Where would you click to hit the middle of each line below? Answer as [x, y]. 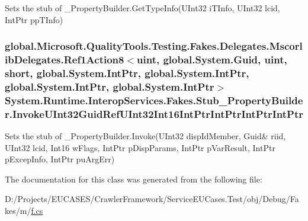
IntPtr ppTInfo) [34, 19]
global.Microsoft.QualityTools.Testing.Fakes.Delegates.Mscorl [154, 46]
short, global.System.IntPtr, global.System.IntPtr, [127, 73]
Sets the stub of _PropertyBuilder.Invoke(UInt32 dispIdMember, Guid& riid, [145, 136]
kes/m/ [18, 210]
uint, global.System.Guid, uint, [212, 60]
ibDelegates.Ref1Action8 [65, 60]
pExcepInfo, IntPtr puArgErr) [60, 159]
